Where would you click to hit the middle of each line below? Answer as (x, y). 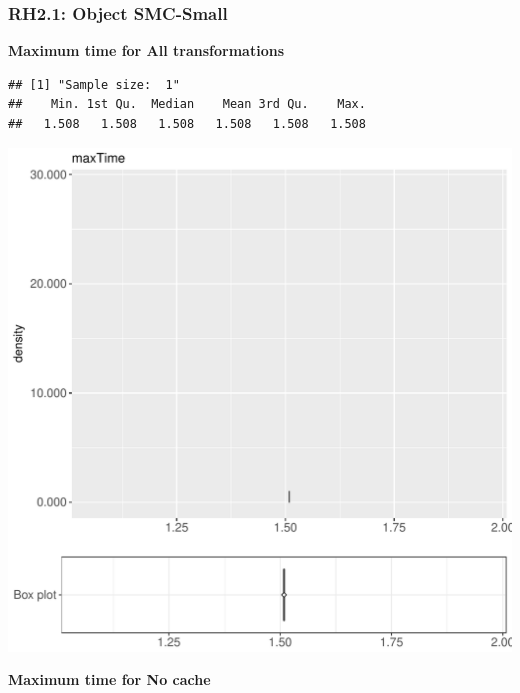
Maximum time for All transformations (146, 50)
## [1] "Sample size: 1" (94, 84)
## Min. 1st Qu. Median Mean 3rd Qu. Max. (187, 104)
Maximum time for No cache (109, 679)
